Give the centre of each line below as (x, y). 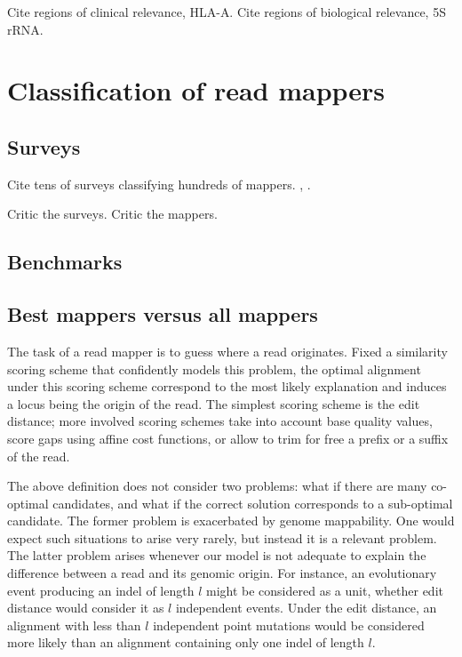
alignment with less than (74, 625)
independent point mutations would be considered (289, 625)
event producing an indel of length (101, 590)
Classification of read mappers (196, 90)
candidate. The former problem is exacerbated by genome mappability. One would (231, 521)
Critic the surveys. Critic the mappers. (112, 214)
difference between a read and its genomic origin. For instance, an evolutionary (222, 573)
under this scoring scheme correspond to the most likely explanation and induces (227, 386)
